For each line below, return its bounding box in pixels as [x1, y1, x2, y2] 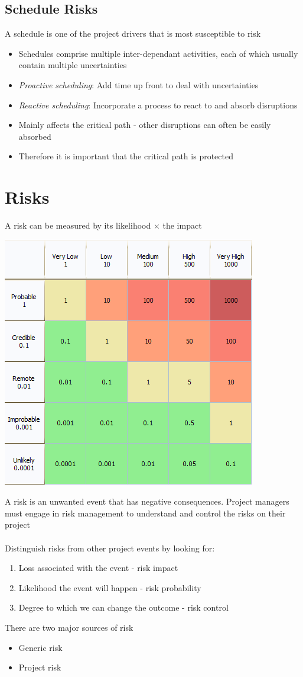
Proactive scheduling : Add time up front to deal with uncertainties [18, 78, 259, 91]
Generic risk [18, 641, 63, 653]
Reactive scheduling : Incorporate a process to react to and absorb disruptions [18, 98, 298, 111]
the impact [162, 219, 202, 232]
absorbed [18, 130, 51, 142]
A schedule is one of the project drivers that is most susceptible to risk [5, 27, 261, 40]
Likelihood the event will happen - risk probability [18, 581, 201, 593]
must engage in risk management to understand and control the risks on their [5, 506, 286, 519]
